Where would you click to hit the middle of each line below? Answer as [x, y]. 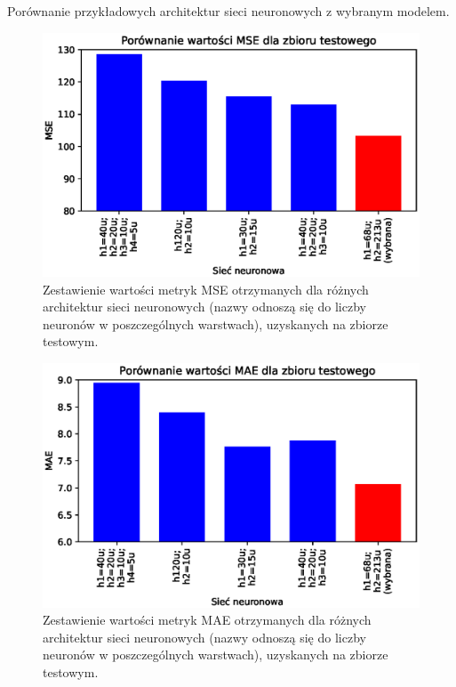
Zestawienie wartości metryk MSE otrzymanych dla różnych [206, 289]
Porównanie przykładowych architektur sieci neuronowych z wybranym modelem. [228, 11]
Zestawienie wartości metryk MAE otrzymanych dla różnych [207, 620]
